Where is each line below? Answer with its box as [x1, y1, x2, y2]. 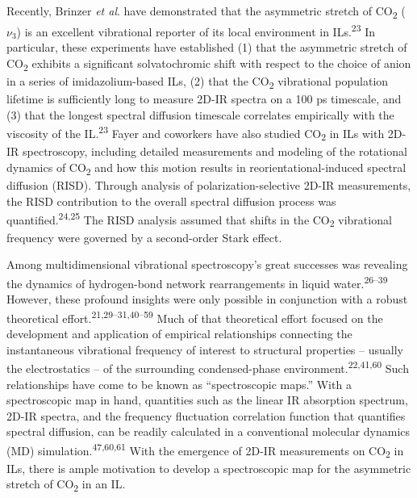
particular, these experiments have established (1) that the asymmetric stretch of [6, 39, 407, 56]
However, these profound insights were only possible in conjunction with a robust [6, 291, 408, 308]
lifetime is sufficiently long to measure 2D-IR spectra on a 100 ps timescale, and [6, 90, 402, 107]
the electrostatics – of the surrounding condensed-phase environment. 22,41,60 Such [6, 358, 409, 376]
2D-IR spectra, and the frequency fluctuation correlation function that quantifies [6, 407, 406, 424]
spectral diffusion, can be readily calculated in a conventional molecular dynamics [6, 423, 411, 440]
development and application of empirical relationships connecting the [6, 325, 352, 342]
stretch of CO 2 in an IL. [6, 475, 126, 495]
